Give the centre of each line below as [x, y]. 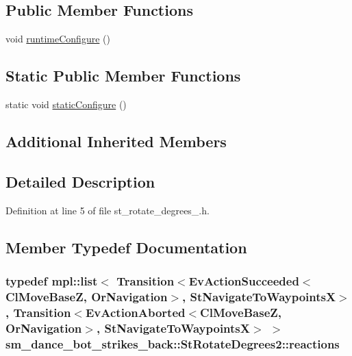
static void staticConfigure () [66, 104]
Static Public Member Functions [123, 76]
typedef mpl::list [52, 280]
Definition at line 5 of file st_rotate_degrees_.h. [108, 210]
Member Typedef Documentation [126, 247]
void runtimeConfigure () [58, 39]
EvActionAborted [136, 312]
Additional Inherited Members [116, 141]
